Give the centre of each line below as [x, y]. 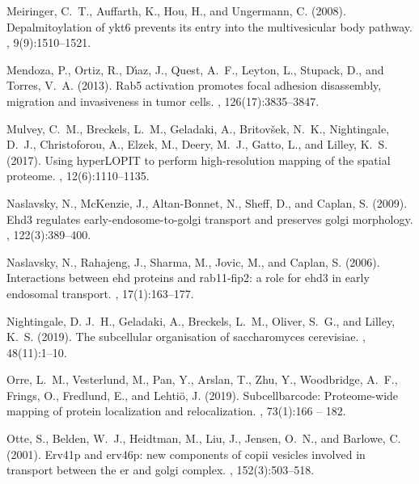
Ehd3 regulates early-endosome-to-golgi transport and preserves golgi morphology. [210, 219]
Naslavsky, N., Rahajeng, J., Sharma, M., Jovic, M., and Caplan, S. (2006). [193, 261]
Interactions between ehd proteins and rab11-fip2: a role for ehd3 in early [188, 278]
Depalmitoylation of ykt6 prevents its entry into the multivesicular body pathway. [209, 26]
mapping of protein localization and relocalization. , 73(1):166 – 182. [176, 411]
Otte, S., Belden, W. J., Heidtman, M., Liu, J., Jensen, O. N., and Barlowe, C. [204, 438]
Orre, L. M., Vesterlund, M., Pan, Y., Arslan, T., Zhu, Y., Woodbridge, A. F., [202, 379]
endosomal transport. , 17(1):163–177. [100, 293]
